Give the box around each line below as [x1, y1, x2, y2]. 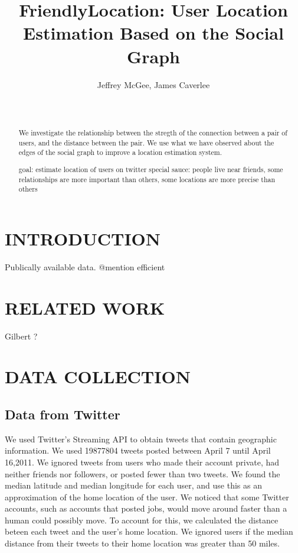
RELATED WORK [5, 295, 165, 319]
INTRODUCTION [5, 226, 161, 250]
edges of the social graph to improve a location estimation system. [18, 147, 222, 157]
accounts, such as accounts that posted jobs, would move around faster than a [5, 502, 287, 515]
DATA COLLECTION [5, 364, 191, 389]
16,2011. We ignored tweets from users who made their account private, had [5, 455, 280, 468]
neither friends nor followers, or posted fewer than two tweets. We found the [5, 467, 280, 480]
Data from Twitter [5, 405, 120, 423]
